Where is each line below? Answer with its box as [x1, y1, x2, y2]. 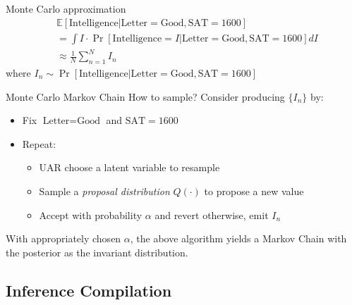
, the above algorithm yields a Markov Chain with [130, 231, 347, 246]
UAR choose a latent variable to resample [39, 160, 220, 175]
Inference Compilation [6, 279, 172, 301]
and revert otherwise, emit [154, 207, 269, 222]
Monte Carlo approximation [6, 1, 126, 15]
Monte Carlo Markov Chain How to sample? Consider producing [6, 89, 285, 104]
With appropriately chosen [6, 231, 121, 246]
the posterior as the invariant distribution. [6, 244, 188, 259]
